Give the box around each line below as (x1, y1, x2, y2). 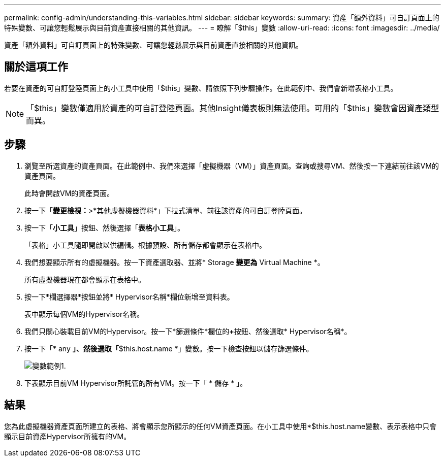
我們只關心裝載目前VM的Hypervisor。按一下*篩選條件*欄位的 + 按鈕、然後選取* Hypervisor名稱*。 (24, 326, 352, 336)
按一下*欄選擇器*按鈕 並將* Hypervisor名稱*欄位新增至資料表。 (24, 292, 234, 301)
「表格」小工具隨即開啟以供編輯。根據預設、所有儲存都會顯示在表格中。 (24, 240, 266, 249)
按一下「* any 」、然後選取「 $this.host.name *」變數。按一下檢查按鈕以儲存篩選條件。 (24, 344, 313, 353)
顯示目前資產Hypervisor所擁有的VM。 (4, 432, 131, 441)
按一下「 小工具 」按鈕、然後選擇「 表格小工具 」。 (24, 223, 184, 232)
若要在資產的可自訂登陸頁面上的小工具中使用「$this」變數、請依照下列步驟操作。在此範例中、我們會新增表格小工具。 (4, 83, 398, 92)
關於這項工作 (4, 60, 68, 74)
